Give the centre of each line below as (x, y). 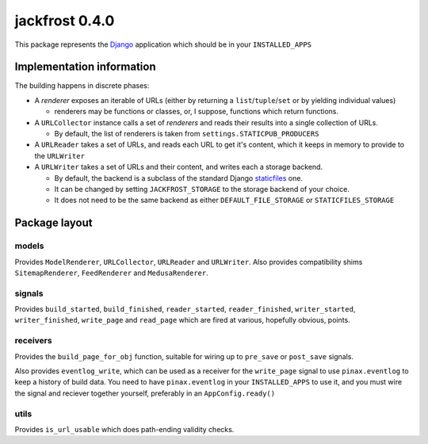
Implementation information (85, 67)
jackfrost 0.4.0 (65, 21)
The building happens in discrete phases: (82, 86)
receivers (33, 341)
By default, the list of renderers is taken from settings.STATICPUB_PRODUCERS (187, 134)
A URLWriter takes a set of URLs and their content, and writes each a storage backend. (179, 167)
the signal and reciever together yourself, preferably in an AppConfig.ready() (145, 393)
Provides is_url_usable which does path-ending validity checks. (124, 429)
